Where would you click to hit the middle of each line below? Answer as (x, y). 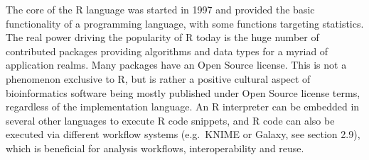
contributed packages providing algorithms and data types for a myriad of (167, 51)
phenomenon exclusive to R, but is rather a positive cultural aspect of (158, 78)
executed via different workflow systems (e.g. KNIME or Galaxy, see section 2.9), (183, 134)
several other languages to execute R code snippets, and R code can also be (170, 120)
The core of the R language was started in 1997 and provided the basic (160, 9)
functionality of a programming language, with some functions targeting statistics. (185, 23)
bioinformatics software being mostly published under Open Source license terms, (183, 92)
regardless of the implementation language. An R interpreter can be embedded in (183, 107)
